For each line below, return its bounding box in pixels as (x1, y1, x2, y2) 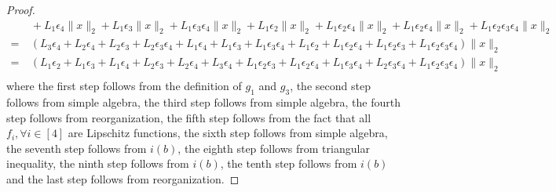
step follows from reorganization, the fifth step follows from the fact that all (6, 109, 371, 125)
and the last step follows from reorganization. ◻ (6, 170, 240, 187)
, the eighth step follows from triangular (177, 139, 370, 156)
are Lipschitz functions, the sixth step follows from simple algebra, (68, 125, 388, 141)
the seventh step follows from (6, 139, 147, 156)
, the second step (290, 78, 371, 94)
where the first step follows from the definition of (6, 78, 242, 94)
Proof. (6, 2, 35, 17)
